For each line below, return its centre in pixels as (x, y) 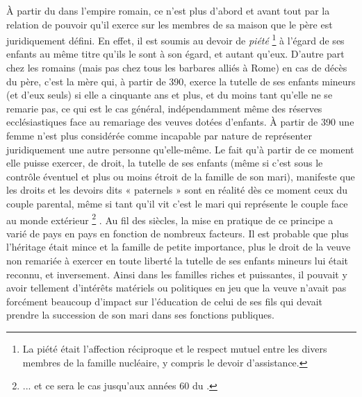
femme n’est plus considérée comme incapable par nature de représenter (159, 135)
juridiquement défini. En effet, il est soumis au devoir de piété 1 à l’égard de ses (175, 39)
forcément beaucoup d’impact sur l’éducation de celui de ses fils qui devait (164, 301)
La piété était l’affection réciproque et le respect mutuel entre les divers (175, 348)
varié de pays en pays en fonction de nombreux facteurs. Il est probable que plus (178, 233)
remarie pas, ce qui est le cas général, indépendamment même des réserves (164, 108)
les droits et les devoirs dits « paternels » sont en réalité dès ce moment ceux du (177, 190)
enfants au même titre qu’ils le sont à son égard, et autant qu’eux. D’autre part (175, 54)
